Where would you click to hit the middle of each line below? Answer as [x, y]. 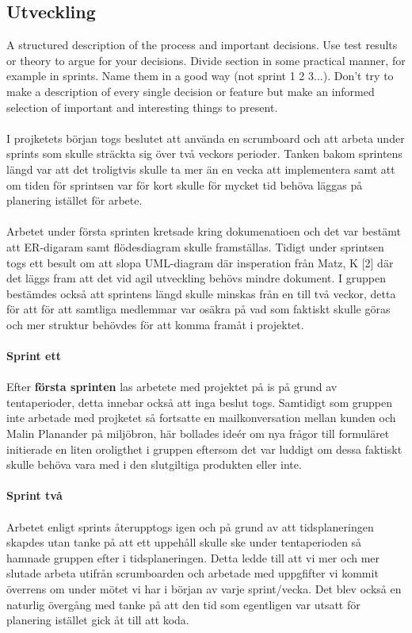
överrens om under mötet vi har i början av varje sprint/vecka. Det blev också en [204, 588]
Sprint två [34, 495]
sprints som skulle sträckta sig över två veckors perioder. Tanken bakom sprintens [204, 153]
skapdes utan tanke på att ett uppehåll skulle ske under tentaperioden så [184, 542]
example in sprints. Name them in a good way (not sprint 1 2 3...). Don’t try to [200, 76]
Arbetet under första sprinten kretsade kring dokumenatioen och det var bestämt [204, 231]
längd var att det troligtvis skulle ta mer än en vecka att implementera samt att [201, 169]
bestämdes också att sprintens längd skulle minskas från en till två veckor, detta [201, 293]
